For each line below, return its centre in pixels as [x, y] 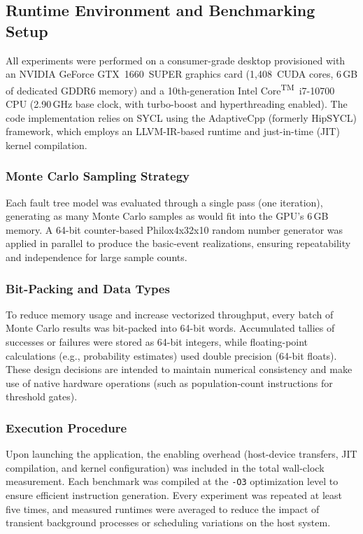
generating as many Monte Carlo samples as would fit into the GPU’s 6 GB [167, 216]
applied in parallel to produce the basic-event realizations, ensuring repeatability [178, 243]
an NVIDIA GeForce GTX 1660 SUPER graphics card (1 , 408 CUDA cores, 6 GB [182, 74]
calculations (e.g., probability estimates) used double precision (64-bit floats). [171, 355]
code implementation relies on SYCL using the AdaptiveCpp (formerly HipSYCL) [181, 117]
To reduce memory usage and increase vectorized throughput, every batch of [170, 314]
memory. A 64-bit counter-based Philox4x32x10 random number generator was [175, 229]
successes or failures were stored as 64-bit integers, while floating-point [157, 342]
